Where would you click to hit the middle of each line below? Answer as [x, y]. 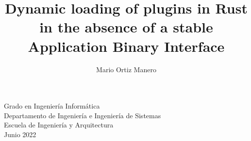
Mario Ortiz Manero [126, 69]
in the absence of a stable [126, 27]
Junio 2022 [20, 134]
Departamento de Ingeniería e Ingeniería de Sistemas [83, 115]
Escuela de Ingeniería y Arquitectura [59, 125]
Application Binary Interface [126, 46]
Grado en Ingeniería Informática [52, 106]
